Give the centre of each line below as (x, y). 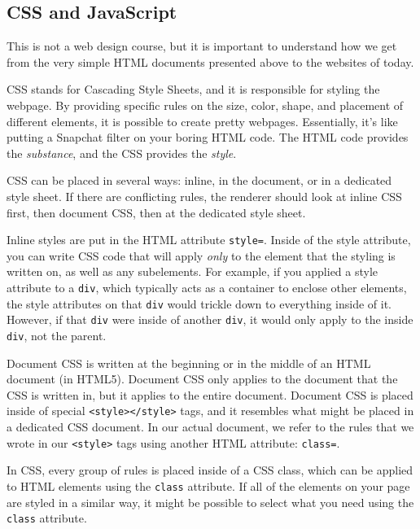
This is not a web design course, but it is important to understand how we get (202, 46)
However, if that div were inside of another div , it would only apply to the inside (210, 319)
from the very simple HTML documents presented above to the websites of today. (210, 61)
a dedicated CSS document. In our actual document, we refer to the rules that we (210, 427)
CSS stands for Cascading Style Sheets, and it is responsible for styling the (193, 89)
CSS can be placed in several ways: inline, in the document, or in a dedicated (199, 180)
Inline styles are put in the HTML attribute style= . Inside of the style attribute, (209, 240)
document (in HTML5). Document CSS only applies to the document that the (202, 379)
